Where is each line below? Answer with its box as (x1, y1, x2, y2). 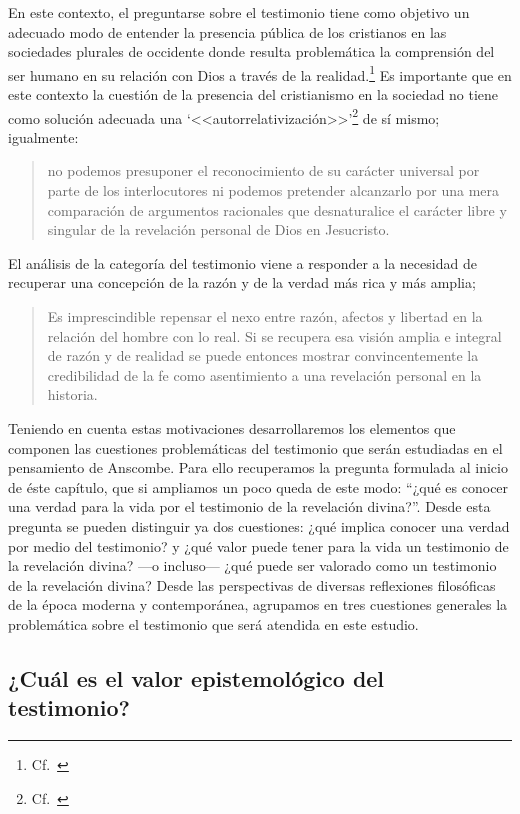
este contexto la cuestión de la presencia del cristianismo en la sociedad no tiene (8, 84, 499, 105)
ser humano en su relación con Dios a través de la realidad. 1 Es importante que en (8, 61, 512, 85)
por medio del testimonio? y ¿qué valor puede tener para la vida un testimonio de (8, 535, 509, 556)
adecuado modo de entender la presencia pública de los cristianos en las (8, 21, 447, 42)
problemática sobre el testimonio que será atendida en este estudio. (8, 613, 419, 634)
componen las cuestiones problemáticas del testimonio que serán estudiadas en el (8, 437, 503, 458)
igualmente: (8, 126, 79, 147)
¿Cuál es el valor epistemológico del (8, 662, 385, 693)
